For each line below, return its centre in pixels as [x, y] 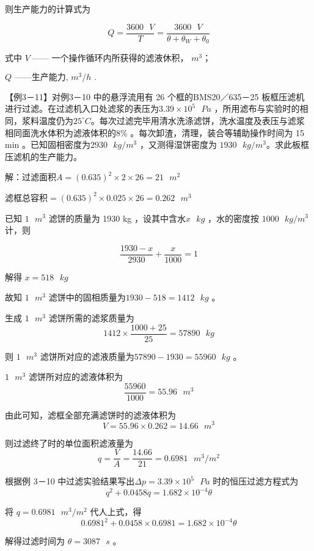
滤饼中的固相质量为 [87, 297]
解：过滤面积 [31, 177]
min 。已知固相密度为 [48, 144]
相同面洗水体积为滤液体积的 [60, 132]
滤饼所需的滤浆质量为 [91, 317]
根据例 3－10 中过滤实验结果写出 [70, 481]
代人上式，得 [116, 512]
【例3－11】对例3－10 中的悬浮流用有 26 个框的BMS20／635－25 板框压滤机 [155, 96]
